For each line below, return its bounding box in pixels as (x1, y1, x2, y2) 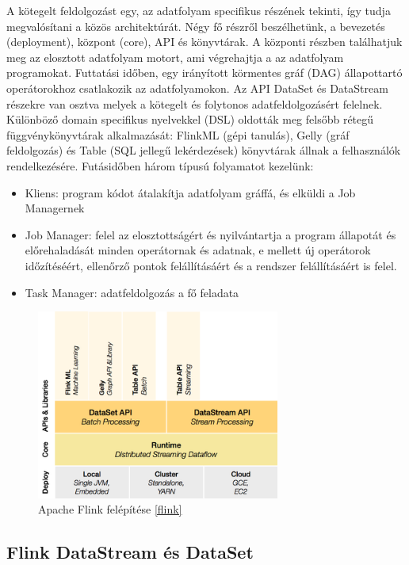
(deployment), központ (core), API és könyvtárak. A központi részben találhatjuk (6, 33, 403, 50)
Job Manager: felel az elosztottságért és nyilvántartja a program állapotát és (25, 226, 396, 242)
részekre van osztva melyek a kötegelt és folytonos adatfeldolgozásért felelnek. (6, 95, 383, 112)
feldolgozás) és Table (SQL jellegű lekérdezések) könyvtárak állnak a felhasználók (6, 142, 401, 158)
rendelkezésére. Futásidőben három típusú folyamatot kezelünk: (6, 157, 314, 174)
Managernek (25, 200, 85, 216)
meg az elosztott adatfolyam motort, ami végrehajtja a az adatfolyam (6, 48, 344, 65)
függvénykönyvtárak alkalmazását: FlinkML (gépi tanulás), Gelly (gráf (6, 126, 350, 143)
